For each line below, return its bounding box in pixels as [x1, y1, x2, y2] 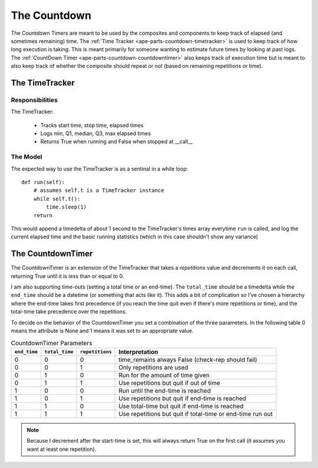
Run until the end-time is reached [118, 387, 211, 395]
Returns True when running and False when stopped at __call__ [40, 138, 193, 145]
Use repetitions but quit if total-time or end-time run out [118, 410, 273, 418]
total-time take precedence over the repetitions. [11, 308, 127, 315]
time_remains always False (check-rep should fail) [118, 355, 257, 364]
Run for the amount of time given [118, 371, 210, 379]
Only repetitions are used [118, 363, 188, 371]
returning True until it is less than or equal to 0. [11, 272, 124, 280]
